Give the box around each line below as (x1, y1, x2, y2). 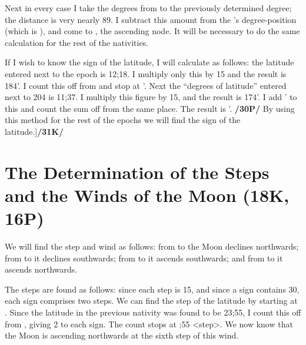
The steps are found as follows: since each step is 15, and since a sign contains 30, (5, 283, 300, 295)
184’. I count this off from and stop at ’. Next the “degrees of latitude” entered (5, 79, 287, 91)
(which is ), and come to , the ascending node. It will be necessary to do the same (5, 25, 300, 37)
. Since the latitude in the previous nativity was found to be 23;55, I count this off (5, 306, 301, 318)
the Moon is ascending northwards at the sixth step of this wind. (5, 329, 239, 341)
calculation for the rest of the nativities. (5, 36, 149, 48)
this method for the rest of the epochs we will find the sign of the (5, 114, 241, 126)
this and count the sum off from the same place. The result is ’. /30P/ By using (5, 102, 295, 114)
